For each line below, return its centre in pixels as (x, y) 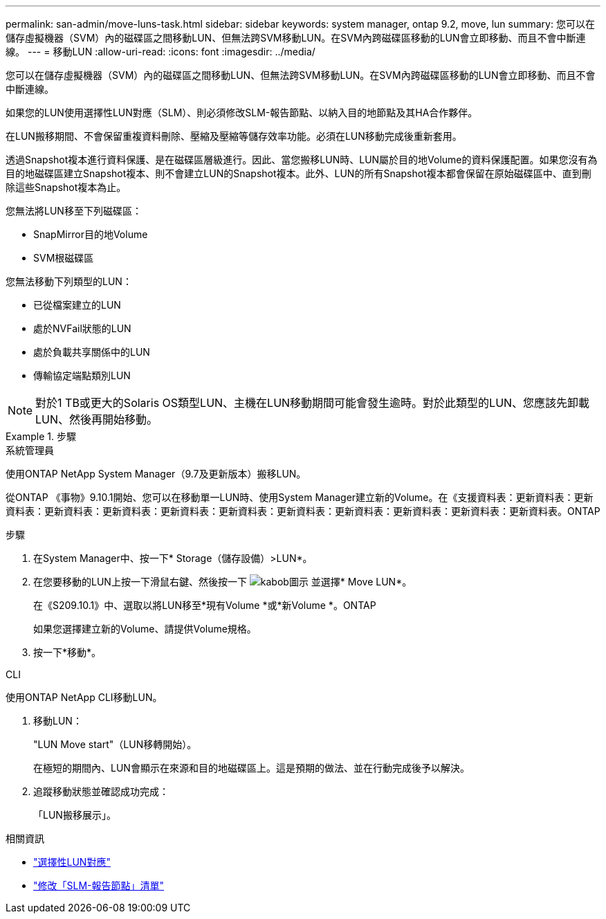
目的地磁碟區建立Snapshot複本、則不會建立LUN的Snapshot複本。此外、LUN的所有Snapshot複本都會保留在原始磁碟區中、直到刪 (299, 173)
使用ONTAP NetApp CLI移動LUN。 (84, 697)
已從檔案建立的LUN (77, 305)
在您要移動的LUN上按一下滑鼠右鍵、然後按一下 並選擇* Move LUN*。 (223, 582)
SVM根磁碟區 (64, 258)
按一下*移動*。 (67, 652)
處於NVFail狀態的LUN (82, 328)
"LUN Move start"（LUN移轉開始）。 (115, 744)
